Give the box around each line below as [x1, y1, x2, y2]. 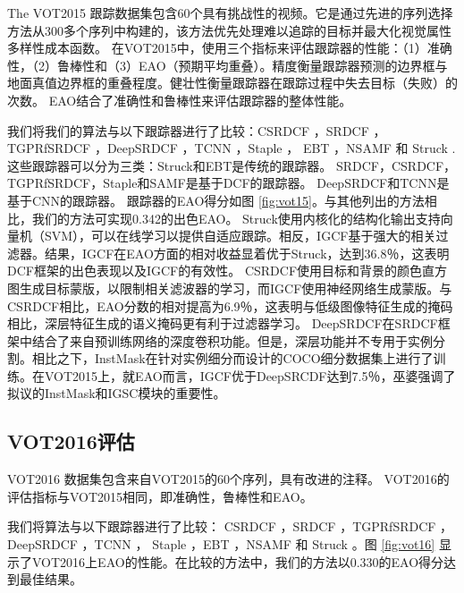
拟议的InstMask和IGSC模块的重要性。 [7, 384, 226, 402]
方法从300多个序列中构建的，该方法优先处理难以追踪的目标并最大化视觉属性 [7, 21, 451, 39]
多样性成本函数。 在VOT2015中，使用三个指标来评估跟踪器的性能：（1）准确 [7, 38, 452, 57]
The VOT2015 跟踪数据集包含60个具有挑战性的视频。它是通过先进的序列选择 [7, 4, 453, 21]
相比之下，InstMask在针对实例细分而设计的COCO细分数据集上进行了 [31, 349, 434, 368]
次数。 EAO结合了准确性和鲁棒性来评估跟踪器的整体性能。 [7, 90, 352, 109]
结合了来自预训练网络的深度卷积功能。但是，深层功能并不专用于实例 [31, 331, 433, 350]
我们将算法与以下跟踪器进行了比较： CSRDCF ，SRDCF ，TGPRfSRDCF [7, 517, 436, 536]
